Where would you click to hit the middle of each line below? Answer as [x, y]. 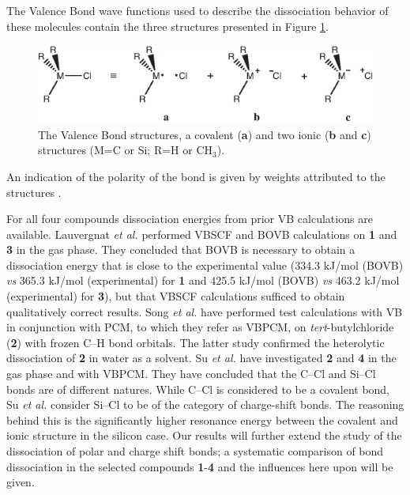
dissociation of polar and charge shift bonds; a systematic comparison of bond [195, 451]
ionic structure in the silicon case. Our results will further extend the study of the [204, 435]
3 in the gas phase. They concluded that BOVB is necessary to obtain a [181, 249]
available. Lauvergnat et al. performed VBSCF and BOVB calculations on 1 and [202, 234]
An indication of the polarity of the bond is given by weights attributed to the [196, 176]
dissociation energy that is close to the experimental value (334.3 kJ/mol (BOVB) [205, 265]
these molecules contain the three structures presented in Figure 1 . [167, 26]
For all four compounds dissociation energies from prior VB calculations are [190, 219]
